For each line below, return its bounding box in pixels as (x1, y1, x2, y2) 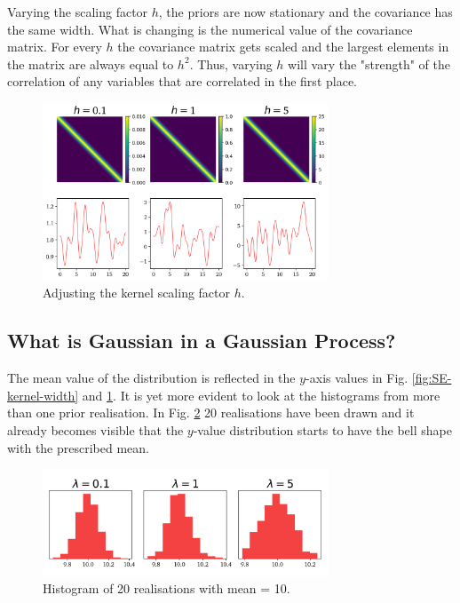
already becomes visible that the (7, 420, 184, 439)
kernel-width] (7, 385, 79, 404)
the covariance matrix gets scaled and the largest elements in (117, 37, 449, 56)
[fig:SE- (411, 369, 452, 387)
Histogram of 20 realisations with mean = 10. (43, 579, 290, 598)
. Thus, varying (189, 54, 273, 73)
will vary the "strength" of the (288, 54, 451, 73)
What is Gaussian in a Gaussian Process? (7, 327, 396, 354)
